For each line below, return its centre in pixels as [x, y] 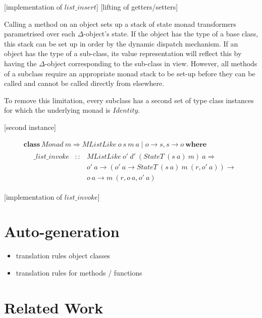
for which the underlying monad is [57, 110]
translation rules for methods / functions [79, 272]
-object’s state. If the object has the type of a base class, [171, 34]
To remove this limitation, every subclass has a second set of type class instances [129, 100]
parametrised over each [40, 34]
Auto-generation [62, 231]
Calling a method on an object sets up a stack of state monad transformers [120, 24]
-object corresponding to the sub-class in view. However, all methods [151, 63]
